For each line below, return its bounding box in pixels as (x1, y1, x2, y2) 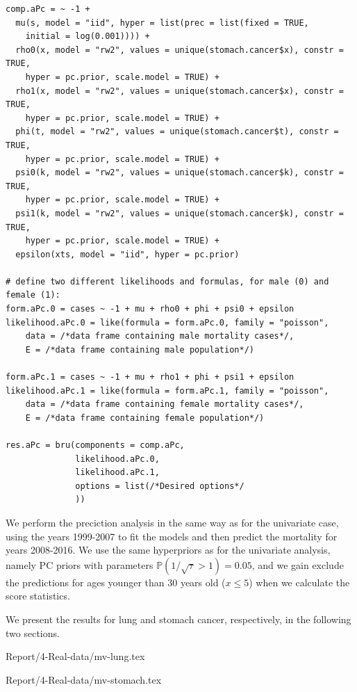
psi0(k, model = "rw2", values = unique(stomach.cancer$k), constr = (15, 168, 344, 178)
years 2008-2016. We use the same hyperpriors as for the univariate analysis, (6, 542, 331, 557)
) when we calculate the (249, 574, 350, 589)
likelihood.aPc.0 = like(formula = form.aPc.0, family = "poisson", (6, 317, 329, 328)
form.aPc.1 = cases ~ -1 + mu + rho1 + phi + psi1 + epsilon (6, 372, 294, 383)
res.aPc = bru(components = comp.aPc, (6, 440, 185, 450)
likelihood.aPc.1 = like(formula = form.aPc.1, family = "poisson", (6, 385, 329, 396)
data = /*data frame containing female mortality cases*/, (25, 399, 304, 410)
